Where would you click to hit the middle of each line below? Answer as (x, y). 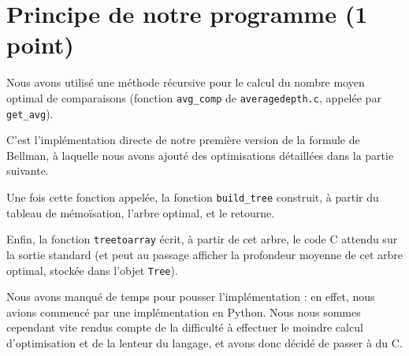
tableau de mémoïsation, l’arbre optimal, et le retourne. (141, 212)
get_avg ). (30, 113)
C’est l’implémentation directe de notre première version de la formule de (183, 140)
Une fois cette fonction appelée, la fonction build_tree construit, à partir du (193, 197)
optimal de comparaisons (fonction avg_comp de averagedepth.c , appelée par (194, 97)
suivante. (28, 171)
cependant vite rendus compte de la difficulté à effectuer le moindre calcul (185, 327)
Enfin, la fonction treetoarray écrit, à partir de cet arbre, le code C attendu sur (202, 239)
